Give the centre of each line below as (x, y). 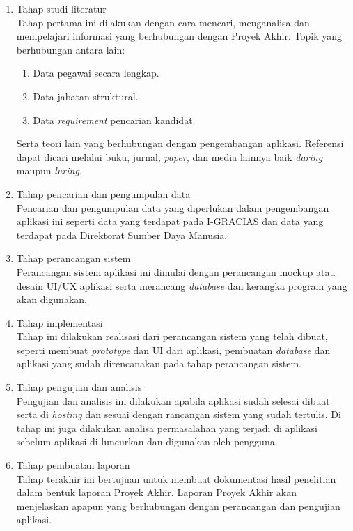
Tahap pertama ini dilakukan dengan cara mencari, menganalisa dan (163, 22)
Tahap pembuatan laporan (73, 465)
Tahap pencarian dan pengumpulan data (103, 193)
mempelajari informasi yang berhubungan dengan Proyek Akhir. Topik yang (179, 36)
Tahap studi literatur (61, 8)
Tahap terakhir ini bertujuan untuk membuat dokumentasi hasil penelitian (176, 478)
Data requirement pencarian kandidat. (114, 120)
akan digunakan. (52, 299)
